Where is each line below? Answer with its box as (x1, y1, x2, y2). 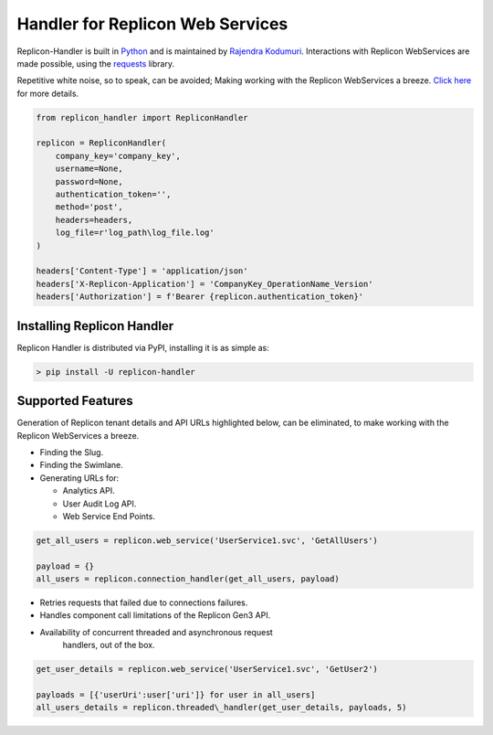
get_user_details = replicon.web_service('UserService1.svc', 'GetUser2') (36, 664, 379, 675)
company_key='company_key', (55, 151, 182, 161)
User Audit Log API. (62, 498, 137, 509)
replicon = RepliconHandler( (36, 138, 167, 148)
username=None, (55, 164, 123, 174)
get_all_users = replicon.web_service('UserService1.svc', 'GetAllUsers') (36, 535, 379, 546)
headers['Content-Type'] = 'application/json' (36, 266, 248, 276)
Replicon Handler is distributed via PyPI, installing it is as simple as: (16, 342, 269, 353)
